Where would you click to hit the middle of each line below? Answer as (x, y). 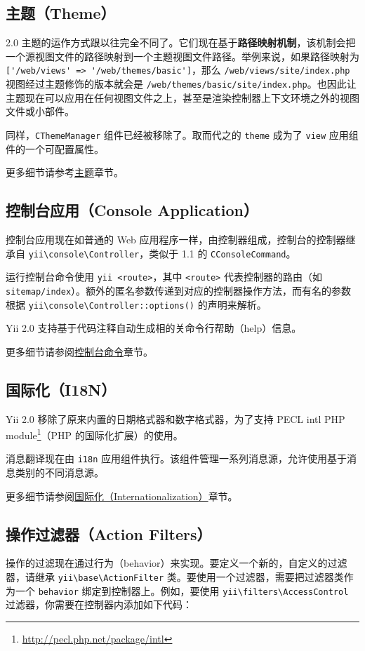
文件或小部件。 (40, 111)
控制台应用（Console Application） (132, 210)
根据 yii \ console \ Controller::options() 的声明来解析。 (136, 304)
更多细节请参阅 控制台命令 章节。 (79, 351)
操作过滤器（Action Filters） (109, 533)
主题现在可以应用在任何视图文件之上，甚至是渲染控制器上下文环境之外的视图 (182, 97)
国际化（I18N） (61, 389)
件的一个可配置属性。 (55, 148)
